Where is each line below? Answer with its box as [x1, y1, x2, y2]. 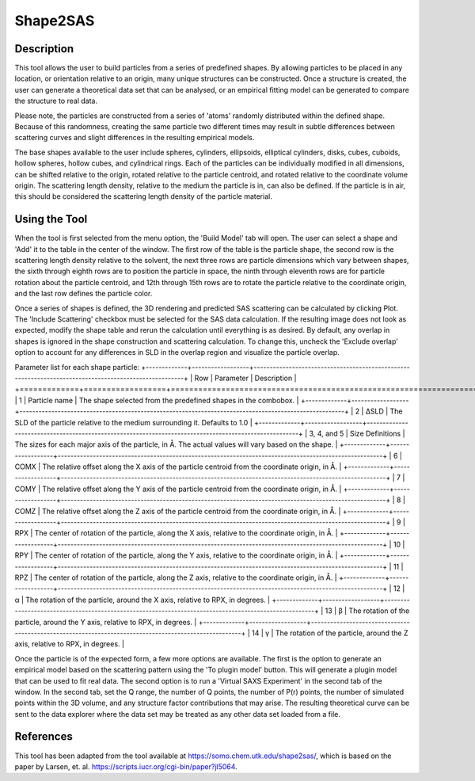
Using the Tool [14, 212, 88, 226]
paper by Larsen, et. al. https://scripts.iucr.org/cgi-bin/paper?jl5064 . [14, 761, 237, 771]
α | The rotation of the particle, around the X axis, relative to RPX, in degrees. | [14, 595, 271, 604]
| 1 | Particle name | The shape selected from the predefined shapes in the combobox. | [14, 395, 299, 405]
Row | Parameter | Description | [194, 373, 297, 383]
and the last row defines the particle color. [14, 289, 153, 299]
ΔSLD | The [365, 406, 403, 416]
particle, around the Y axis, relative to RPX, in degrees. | [14, 617, 197, 627]
